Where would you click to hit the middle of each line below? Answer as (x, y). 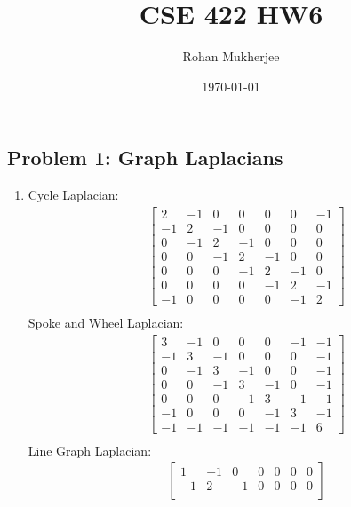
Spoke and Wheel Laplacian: (106, 322)
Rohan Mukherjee (231, 56)
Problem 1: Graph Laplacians (145, 158)
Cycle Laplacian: (73, 195)
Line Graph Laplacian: (90, 450)
